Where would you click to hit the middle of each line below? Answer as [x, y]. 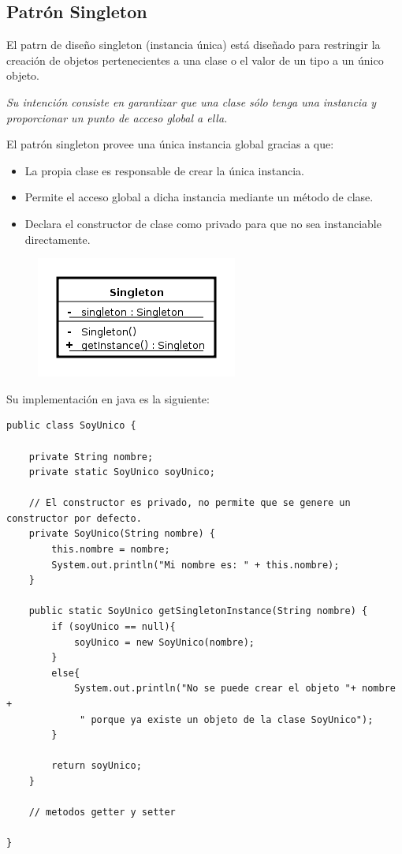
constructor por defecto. [74, 518]
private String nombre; [91, 457]
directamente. [58, 239]
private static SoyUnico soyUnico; [122, 472]
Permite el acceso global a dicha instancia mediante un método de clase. [199, 197]
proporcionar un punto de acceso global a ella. [117, 117]
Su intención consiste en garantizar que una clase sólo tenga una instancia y [192, 101]
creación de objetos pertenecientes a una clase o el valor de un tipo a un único [195, 60]
